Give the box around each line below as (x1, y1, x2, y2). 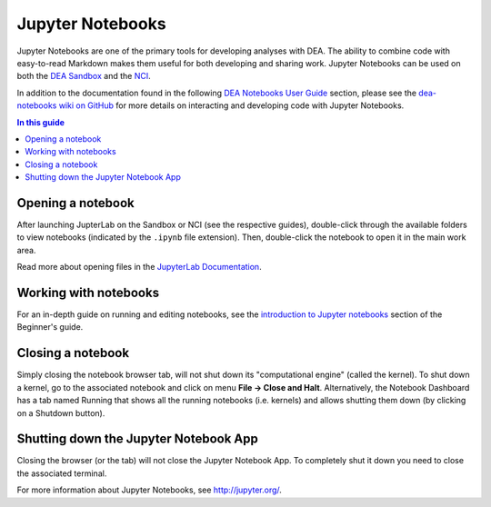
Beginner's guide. (16, 322, 84, 333)
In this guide (16, 116, 65, 127)
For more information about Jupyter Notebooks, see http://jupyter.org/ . (16, 484, 282, 495)
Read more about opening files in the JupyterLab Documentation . (16, 262, 263, 273)
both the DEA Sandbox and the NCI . (16, 71, 151, 82)
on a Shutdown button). (16, 407, 105, 418)
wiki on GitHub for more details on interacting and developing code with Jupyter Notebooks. (58, 100, 405, 111)
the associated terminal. (16, 468, 107, 479)
